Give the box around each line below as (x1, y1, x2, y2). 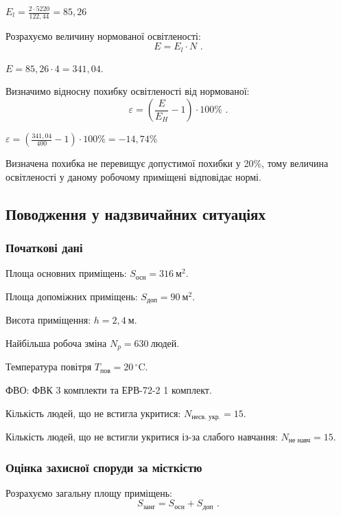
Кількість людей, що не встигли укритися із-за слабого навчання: (5, 429, 278, 443)
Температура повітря (5, 359, 92, 374)
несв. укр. (191, 413, 221, 420)
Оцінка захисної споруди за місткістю (5, 458, 202, 475)
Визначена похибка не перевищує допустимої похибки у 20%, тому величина (5, 156, 329, 170)
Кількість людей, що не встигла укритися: (5, 405, 181, 420)
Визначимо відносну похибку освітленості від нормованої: (5, 84, 250, 98)
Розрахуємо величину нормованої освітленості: (5, 28, 201, 43)
